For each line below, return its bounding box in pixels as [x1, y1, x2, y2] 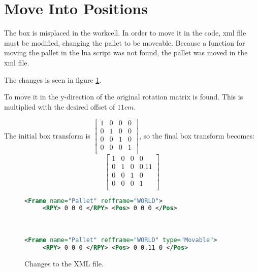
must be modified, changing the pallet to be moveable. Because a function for [4, 37, 245, 48]
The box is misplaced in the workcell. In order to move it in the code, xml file [4, 27, 246, 38]
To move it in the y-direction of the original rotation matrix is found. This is [4, 91, 243, 102]
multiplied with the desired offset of [4, 101, 115, 112]
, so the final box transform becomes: [139, 130, 254, 141]
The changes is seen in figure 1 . [4, 74, 102, 85]
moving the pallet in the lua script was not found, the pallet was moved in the [4, 47, 248, 58]
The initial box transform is [4, 130, 90, 141]
